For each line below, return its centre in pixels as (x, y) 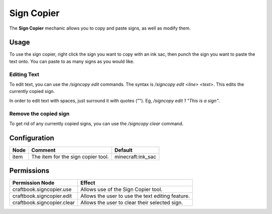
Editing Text (24, 74)
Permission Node (33, 183)
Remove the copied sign (40, 114)
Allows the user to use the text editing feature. (135, 196)
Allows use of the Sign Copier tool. (121, 189)
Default (123, 150)
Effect (88, 183)
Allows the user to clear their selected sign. (132, 202)
